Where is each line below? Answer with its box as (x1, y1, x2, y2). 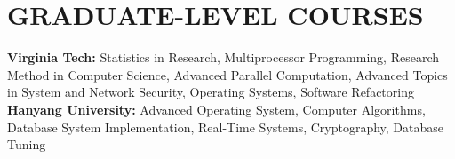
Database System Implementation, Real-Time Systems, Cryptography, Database (7, 117, 444, 136)
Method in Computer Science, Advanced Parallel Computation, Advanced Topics (7, 65, 448, 83)
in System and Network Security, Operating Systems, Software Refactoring (7, 83, 414, 101)
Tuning (7, 135, 46, 154)
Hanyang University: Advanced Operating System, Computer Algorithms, (7, 99, 426, 118)
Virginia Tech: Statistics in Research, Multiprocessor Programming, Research (7, 48, 440, 67)
